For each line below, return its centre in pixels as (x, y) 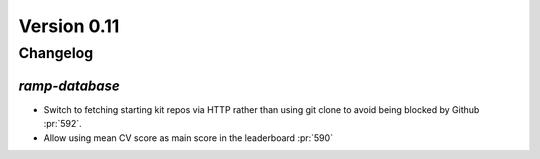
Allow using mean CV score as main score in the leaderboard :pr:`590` (188, 137)
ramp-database (69, 85)
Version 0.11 (69, 26)
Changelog (56, 53)
